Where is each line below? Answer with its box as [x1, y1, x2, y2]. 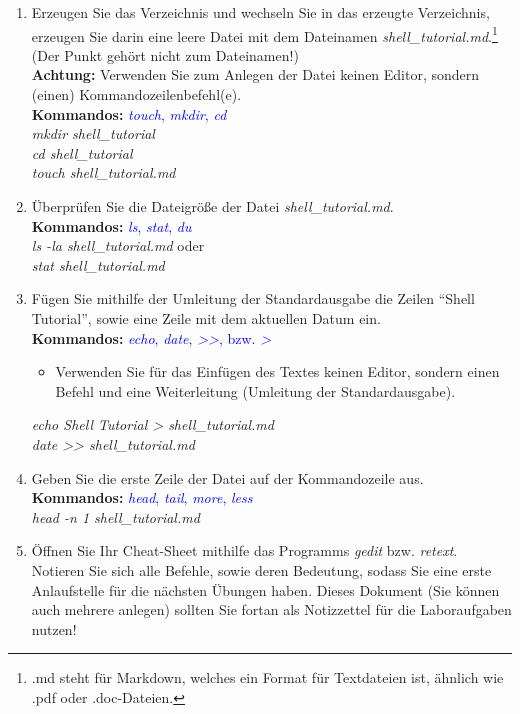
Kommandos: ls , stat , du [31, 215, 192, 236]
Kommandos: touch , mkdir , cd [31, 103, 227, 124]
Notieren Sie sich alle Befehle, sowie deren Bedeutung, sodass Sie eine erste [31, 559, 492, 580]
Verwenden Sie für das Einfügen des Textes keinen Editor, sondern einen [55, 361, 500, 382]
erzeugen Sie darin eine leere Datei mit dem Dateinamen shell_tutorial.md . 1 [31, 22, 498, 46]
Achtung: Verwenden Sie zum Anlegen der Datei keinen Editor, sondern [31, 64, 480, 85]
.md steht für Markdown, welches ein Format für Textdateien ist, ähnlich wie [31, 667, 504, 688]
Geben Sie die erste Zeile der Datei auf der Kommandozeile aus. [31, 467, 424, 488]
